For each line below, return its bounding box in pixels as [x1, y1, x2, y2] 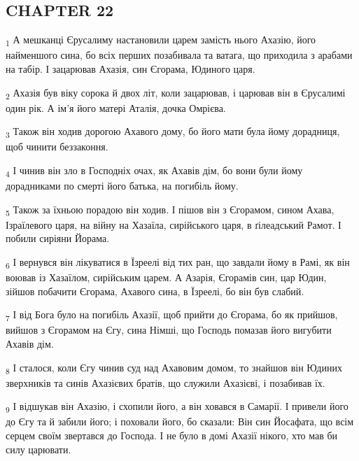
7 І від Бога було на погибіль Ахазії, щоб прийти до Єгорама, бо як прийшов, [6, 307, 338, 324]
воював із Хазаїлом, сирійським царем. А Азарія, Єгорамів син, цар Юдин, [6, 270, 327, 285]
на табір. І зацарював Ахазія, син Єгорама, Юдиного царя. [6, 61, 255, 76]
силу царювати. [6, 441, 71, 456]
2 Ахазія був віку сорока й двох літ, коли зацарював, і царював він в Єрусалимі [6, 85, 346, 101]
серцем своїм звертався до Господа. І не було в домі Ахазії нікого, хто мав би [6, 428, 338, 443]
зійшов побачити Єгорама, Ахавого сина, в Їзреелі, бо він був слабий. [6, 283, 304, 298]
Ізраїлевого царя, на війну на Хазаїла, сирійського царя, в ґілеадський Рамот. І [6, 217, 342, 232]
